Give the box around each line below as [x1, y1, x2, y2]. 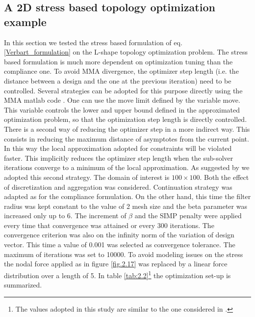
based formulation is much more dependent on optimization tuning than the [4, 56, 233, 66]
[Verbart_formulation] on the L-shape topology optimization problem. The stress [4, 47, 248, 57]
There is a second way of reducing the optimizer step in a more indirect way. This [4, 123, 250, 134]
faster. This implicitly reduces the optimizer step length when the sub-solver [4, 152, 233, 163]
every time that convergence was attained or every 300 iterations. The [4, 220, 214, 230]
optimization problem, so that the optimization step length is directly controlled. [4, 114, 247, 124]
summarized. [4, 280, 42, 290]
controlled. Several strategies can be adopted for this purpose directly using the [4, 85, 243, 95]
